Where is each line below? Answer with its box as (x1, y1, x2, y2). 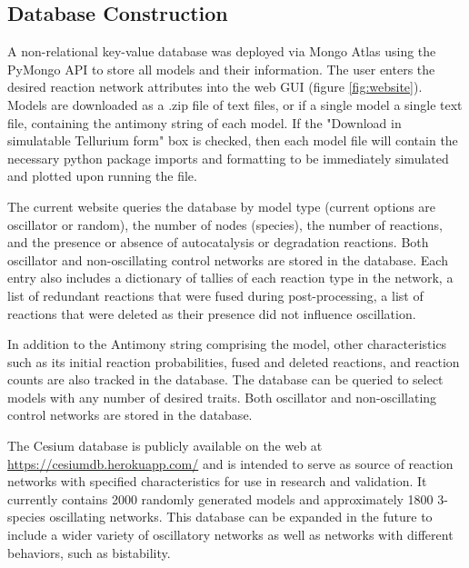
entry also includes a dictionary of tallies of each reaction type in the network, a (7, 268, 454, 287)
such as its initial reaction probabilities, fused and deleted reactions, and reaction (7, 352, 460, 371)
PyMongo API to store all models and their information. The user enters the (7, 59, 435, 78)
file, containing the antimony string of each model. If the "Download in (7, 113, 402, 132)
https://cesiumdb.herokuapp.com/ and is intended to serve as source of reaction (7, 453, 454, 473)
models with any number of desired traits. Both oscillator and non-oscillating (7, 387, 437, 406)
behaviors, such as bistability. (7, 543, 171, 562)
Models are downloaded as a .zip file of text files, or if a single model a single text (7, 95, 463, 114)
